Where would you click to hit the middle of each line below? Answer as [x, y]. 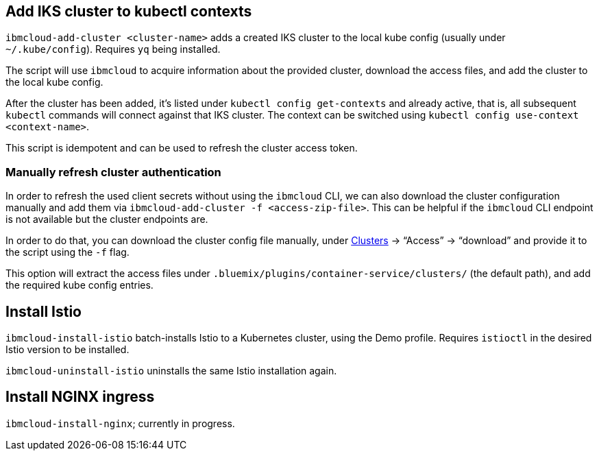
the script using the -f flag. [68, 252]
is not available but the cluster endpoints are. [107, 219]
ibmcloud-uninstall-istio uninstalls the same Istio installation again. [171, 371]
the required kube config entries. [80, 285]
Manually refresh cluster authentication [113, 172]
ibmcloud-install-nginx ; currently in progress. [120, 423]
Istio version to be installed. [68, 350]
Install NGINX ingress [80, 397]
